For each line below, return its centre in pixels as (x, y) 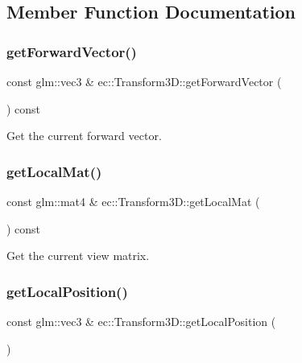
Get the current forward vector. (84, 136)
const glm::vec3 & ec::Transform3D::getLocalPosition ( (141, 321)
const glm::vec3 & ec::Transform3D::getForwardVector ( (144, 81)
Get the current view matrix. (78, 256)
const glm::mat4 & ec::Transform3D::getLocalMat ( (133, 201)
